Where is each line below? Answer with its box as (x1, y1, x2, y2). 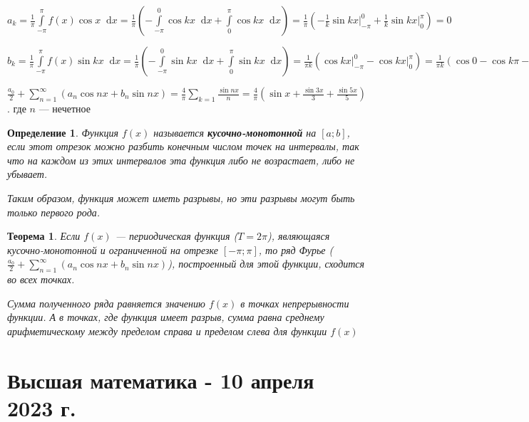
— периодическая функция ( (115, 228, 238, 243)
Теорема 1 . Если (7, 228, 81, 243)
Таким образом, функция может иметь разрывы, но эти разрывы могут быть (7, 190, 355, 205)
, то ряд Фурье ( (258, 242, 334, 257)
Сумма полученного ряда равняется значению (7, 295, 205, 310)
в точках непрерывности (240, 295, 349, 310)
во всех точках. (7, 272, 75, 287)
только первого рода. (7, 204, 101, 219)
